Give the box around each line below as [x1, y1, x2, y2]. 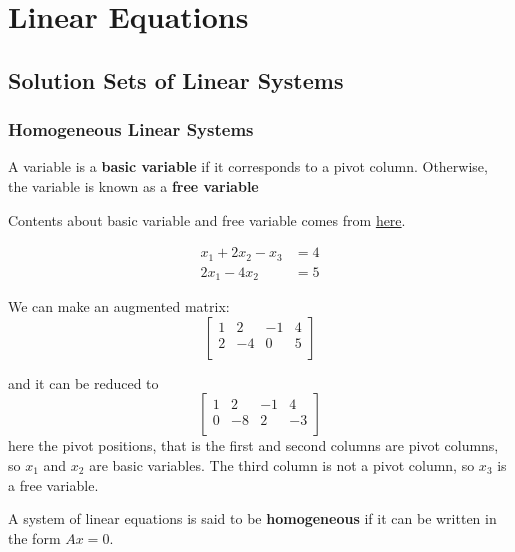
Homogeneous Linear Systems [8, 117, 254, 142]
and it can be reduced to [8, 372, 159, 393]
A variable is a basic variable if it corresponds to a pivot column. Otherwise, [8, 156, 488, 177]
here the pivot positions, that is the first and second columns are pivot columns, [8, 435, 499, 456]
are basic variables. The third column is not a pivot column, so [89, 454, 475, 475]
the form [8, 527, 61, 548]
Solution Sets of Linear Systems [8, 64, 344, 95]
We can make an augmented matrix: [8, 296, 230, 317]
